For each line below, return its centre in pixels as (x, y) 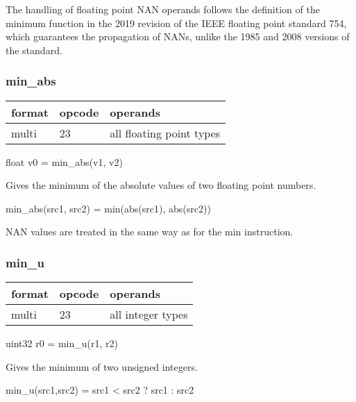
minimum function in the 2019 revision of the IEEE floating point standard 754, (176, 23)
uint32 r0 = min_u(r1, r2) (62, 343)
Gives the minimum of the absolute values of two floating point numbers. (161, 185)
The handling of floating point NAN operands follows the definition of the (163, 9)
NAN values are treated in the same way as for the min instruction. (150, 232)
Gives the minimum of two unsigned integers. (102, 366)
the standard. (34, 50)
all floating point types (165, 133)
